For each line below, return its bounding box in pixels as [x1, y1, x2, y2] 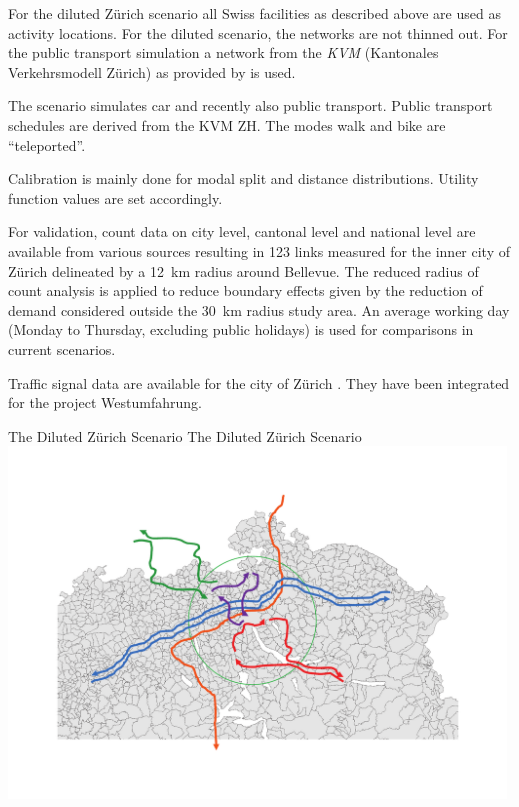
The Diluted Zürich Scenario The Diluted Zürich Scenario [8, 425, 362, 446]
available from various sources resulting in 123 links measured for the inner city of [8, 240, 511, 261]
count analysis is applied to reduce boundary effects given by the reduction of [8, 280, 483, 301]
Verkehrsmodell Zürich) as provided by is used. [8, 61, 296, 82]
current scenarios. [8, 338, 116, 359]
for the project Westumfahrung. [8, 392, 202, 413]
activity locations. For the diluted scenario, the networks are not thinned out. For [8, 22, 508, 43]
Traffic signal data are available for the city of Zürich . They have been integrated [8, 372, 510, 393]
